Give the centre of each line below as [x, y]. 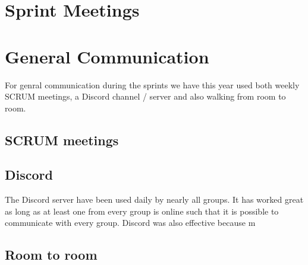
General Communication [107, 56]
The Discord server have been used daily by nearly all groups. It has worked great [154, 199]
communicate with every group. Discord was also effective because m [130, 223]
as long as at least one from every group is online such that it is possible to [142, 211]
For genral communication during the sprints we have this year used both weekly [152, 84]
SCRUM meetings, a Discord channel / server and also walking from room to [145, 96]
